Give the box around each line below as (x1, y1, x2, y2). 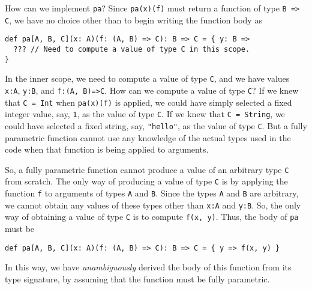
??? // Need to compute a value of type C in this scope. (13, 44, 250, 53)
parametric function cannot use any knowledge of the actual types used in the (5, 131, 291, 144)
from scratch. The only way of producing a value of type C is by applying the (5, 175, 288, 187)
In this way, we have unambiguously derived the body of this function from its (5, 261, 292, 273)
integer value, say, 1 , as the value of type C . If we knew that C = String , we (5, 108, 285, 120)
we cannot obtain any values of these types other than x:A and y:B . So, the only (5, 198, 301, 211)
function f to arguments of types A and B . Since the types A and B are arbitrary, (5, 187, 299, 199)
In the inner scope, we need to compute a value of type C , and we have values (5, 72, 290, 85)
